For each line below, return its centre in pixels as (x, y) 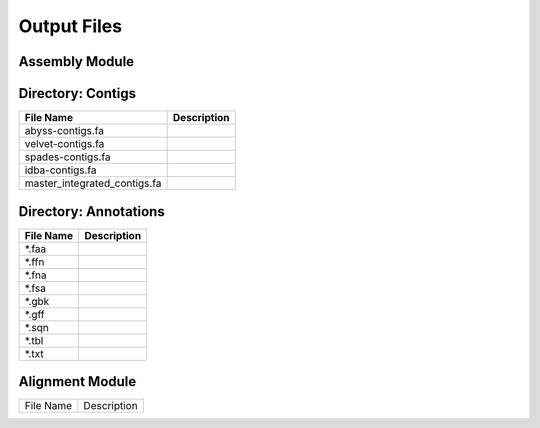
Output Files (70, 26)
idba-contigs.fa (60, 170)
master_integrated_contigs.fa (93, 183)
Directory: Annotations (91, 211)
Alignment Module (77, 381)
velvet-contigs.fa (64, 144)
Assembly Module (76, 61)
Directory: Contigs (77, 93)
